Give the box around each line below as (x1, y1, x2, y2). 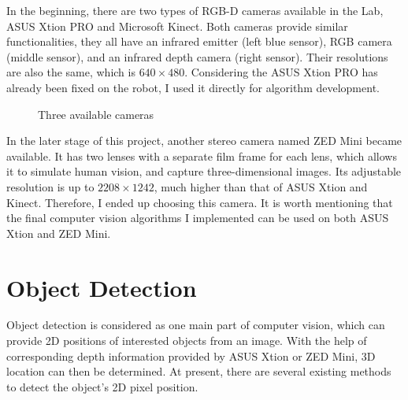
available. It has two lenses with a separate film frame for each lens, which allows (6, 147, 397, 164)
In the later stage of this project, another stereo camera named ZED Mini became (6, 132, 402, 149)
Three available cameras (38, 106, 154, 122)
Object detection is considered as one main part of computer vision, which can (6, 317, 385, 333)
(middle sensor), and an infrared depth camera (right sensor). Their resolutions (6, 48, 388, 65)
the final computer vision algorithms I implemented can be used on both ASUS (6, 209, 389, 226)
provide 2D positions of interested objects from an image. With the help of (6, 332, 367, 349)
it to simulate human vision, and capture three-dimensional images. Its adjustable (6, 163, 402, 180)
